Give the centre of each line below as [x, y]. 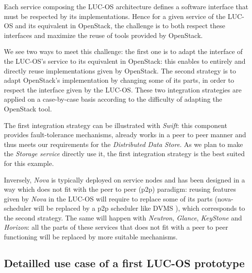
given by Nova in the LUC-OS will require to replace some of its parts [108, 198]
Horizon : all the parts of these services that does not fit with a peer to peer [116, 227]
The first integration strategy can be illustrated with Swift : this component [116, 125]
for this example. [29, 163]
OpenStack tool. [28, 108]
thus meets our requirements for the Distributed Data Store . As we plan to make [124, 144]
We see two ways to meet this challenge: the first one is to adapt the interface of [123, 51]
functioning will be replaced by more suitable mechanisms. [91, 237]
